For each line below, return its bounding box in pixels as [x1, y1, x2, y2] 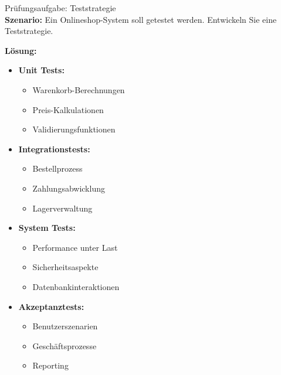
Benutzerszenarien [32, 320, 98, 332]
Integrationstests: [18, 142, 90, 155]
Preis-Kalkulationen [32, 103, 104, 115]
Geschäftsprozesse [32, 339, 97, 352]
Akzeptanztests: [18, 300, 84, 312]
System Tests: [18, 221, 76, 234]
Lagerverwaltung [32, 202, 93, 214]
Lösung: [5, 44, 37, 56]
